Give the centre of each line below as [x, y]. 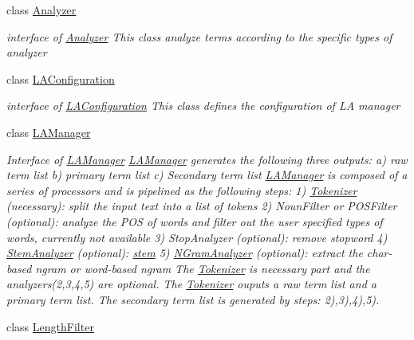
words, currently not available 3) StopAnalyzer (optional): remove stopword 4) [197, 237]
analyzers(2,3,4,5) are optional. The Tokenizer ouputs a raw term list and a [191, 284]
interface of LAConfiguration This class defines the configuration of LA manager [203, 106]
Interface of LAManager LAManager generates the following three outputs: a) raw [207, 159]
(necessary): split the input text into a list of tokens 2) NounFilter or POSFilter [202, 206]
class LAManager [49, 132]
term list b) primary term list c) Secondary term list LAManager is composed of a [207, 175]
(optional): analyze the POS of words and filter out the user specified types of [195, 221]
